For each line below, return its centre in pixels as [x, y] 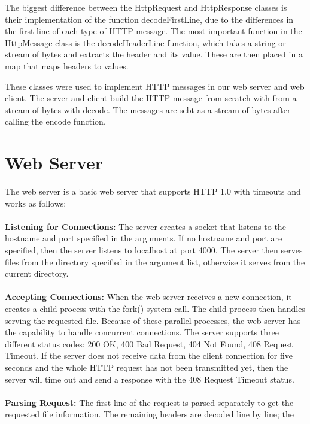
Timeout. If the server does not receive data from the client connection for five [149, 355]
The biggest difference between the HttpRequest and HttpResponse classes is [146, 7]
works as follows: [36, 203]
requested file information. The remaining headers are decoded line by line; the [149, 414]
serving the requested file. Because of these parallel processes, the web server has [153, 320]
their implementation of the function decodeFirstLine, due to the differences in [149, 19]
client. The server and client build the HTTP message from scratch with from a [151, 98]
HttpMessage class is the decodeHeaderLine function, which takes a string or [145, 42]
